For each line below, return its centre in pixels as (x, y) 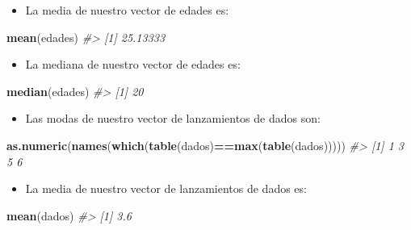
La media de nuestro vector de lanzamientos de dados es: (166, 188)
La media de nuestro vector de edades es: (127, 10)
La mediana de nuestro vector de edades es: (133, 64)
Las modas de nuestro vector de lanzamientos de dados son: (173, 118)
